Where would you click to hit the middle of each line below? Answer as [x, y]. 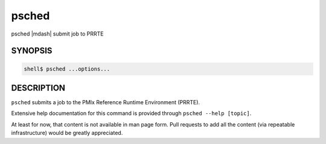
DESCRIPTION [38, 88]
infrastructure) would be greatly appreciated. [67, 133]
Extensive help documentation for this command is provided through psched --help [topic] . [131, 113]
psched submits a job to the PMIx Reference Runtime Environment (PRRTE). [106, 102]
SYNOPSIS [32, 51]
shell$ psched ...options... [67, 69]
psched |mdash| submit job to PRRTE [57, 34]
